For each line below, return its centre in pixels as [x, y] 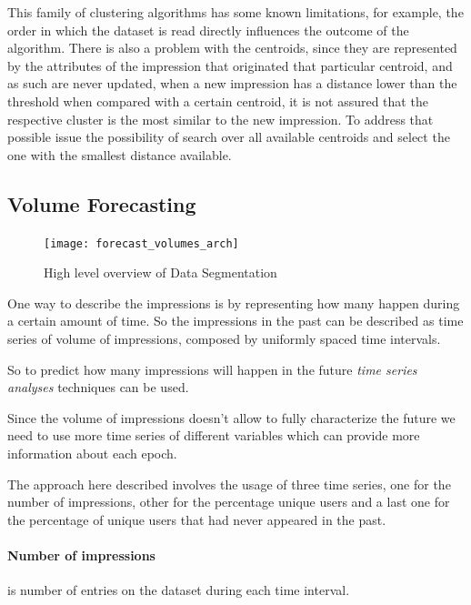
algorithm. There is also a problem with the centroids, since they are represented [232, 48]
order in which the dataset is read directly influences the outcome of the [208, 30]
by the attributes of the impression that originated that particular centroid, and [230, 65]
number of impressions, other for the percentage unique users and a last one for [229, 502]
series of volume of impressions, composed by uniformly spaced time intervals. [224, 338]
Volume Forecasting [102, 203]
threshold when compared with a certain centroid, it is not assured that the [218, 101]
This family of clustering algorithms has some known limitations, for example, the [235, 12]
